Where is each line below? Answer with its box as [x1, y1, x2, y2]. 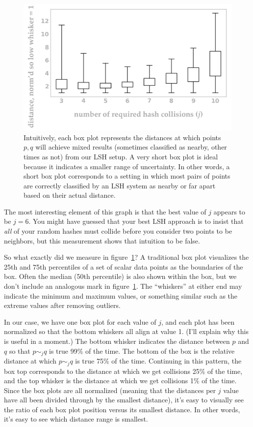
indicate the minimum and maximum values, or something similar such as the [4, 290, 238, 301]
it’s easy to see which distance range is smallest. [4, 414, 148, 424]
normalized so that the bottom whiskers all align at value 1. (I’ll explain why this [4, 326, 249, 336]
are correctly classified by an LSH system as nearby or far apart [24, 180, 216, 190]
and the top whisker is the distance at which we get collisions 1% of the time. [4, 375, 237, 386]
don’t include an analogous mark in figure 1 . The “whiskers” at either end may [4, 281, 242, 291]
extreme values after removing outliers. [4, 300, 121, 310]
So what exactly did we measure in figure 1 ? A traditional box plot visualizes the [4, 252, 249, 262]
